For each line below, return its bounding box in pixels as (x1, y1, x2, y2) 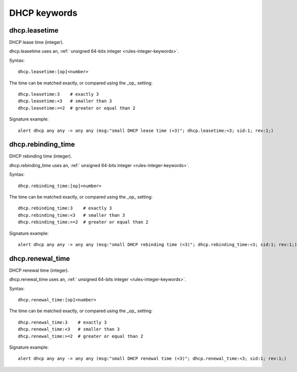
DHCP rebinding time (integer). (9, 153, 72, 159)
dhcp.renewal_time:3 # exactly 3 (18, 319, 107, 325)
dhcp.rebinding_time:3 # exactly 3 (18, 206, 112, 211)
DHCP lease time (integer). (9, 40, 64, 45)
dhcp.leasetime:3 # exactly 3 (18, 91, 99, 97)
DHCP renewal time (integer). (9, 267, 69, 273)
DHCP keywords (9, 7, 78, 18)
